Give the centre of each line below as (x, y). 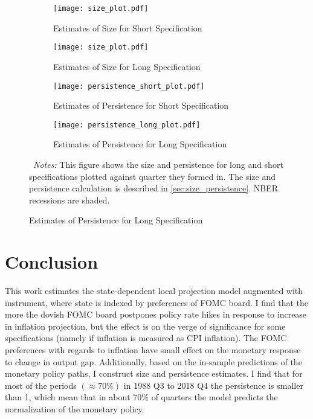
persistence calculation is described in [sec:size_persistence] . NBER (153, 188)
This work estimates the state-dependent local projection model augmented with (154, 291)
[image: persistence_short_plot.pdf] (129, 86)
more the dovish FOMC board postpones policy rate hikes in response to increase (156, 314)
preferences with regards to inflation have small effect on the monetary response (153, 350)
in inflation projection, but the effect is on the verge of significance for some (145, 326)
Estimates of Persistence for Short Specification (141, 105)
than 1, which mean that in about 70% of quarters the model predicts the (141, 397)
